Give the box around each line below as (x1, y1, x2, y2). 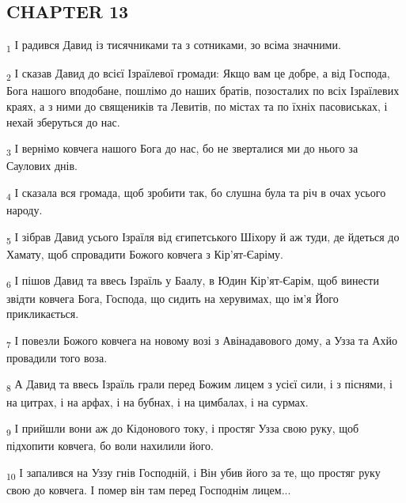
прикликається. (6, 305, 79, 322)
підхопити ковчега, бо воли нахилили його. (6, 437, 214, 454)
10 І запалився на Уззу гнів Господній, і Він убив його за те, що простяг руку (6, 463, 381, 482)
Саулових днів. (6, 157, 78, 174)
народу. (6, 202, 43, 218)
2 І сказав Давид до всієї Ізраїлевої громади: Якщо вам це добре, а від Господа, (6, 65, 390, 84)
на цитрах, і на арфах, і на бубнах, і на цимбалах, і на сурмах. (6, 393, 309, 410)
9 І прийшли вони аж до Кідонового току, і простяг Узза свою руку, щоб (6, 420, 359, 438)
